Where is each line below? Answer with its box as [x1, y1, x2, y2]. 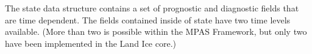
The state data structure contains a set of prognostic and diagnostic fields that [5, 2, 299, 14]
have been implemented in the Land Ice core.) [5, 37, 176, 49]
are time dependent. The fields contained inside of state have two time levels [5, 13, 291, 26]
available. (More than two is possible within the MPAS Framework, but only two [5, 25, 307, 38]
